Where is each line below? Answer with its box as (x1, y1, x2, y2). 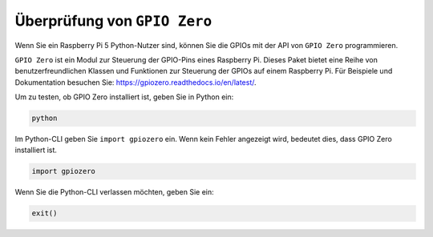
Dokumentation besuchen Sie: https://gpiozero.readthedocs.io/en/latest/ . (14, 77, 257, 87)
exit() (31, 209, 58, 218)
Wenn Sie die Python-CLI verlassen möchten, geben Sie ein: (14, 187, 214, 197)
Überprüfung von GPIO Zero (14, 12, 212, 30)
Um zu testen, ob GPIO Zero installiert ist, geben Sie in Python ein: (14, 92, 234, 102)
